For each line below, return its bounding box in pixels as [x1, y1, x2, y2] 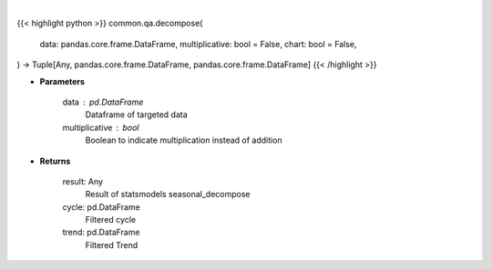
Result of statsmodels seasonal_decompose [85, 189, 251, 200]
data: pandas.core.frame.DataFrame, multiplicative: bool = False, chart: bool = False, [39, 38, 357, 49]
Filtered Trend [85, 239, 138, 250]
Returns [39, 155, 71, 166]
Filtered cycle [85, 214, 137, 225]
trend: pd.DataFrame [62, 227, 140, 238]
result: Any [62, 175, 104, 186]
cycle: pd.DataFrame [62, 201, 140, 213]
